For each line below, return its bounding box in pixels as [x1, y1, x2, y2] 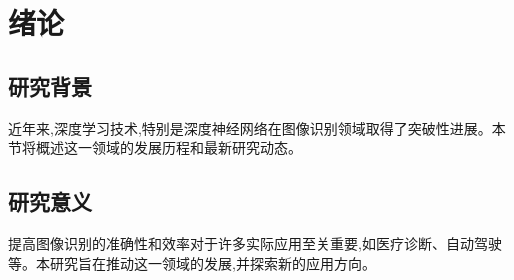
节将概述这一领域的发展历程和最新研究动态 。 [8, 137, 302, 158]
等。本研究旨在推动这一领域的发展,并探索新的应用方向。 [8, 252, 376, 273]
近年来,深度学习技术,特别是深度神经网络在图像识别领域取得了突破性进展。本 [8, 117, 506, 138]
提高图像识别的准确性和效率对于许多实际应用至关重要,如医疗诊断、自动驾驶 [8, 232, 502, 253]
